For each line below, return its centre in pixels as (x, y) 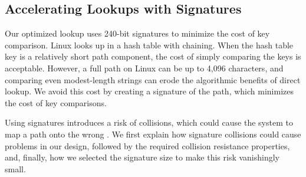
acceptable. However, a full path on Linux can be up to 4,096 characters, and (144, 68)
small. (15, 168)
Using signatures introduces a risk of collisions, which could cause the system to (149, 122)
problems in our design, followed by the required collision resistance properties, (147, 145)
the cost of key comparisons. (56, 102)
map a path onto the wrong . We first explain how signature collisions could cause (153, 134)
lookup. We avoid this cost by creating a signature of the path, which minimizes (149, 91)
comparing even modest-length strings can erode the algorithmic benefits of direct (153, 79)
